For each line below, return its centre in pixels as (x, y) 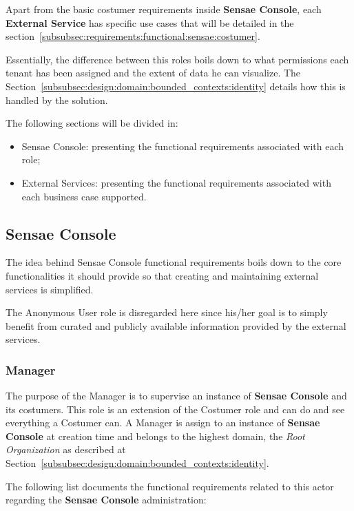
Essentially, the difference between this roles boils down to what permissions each (177, 59)
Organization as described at (66, 449)
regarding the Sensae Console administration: (106, 500)
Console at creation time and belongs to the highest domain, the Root (155, 436)
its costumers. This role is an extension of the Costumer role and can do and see (175, 409)
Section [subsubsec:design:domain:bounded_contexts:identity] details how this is (176, 86)
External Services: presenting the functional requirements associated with (176, 182)
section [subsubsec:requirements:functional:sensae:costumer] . (133, 36)
